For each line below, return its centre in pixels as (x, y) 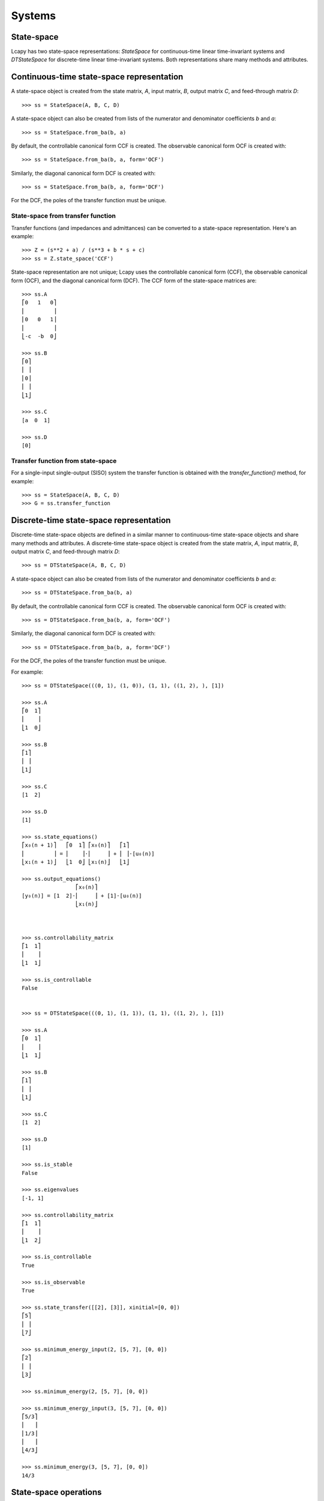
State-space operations (56, 1492)
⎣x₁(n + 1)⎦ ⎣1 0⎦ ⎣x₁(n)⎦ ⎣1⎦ (76, 862)
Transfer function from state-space (64, 461)
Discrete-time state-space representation (91, 520)
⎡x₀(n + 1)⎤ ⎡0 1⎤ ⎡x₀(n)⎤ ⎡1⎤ (76, 845)
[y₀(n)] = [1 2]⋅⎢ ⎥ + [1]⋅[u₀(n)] (82, 895)
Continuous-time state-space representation (97, 77)
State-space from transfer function (64, 216)
